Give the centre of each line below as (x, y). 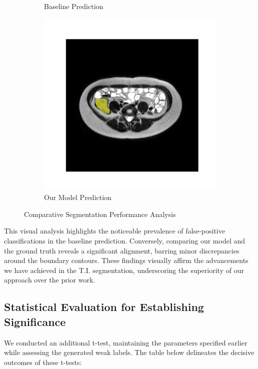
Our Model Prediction (78, 197)
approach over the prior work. (50, 280)
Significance (35, 321)
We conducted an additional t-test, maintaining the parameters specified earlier (126, 342)
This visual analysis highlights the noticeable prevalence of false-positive (114, 231)
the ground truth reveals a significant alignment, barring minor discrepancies (122, 250)
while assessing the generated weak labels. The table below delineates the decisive (129, 352)
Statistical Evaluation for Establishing (104, 307)
